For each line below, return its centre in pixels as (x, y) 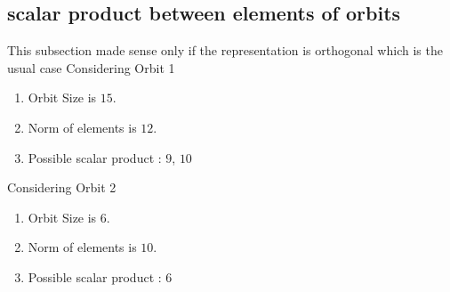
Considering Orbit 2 (62, 187)
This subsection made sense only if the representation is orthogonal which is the (225, 50)
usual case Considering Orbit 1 (91, 67)
